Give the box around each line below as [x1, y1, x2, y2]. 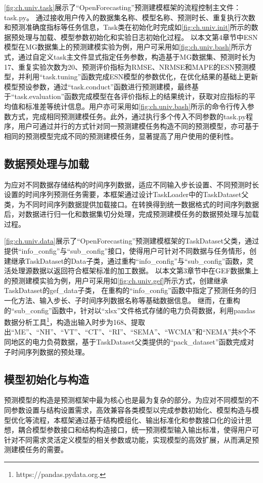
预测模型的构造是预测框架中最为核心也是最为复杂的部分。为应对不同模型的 [4, 395, 252, 405]
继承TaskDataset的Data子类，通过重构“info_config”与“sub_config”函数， [11, 255, 247, 266]
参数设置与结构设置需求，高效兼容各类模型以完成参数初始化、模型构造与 [11, 405, 252, 415]
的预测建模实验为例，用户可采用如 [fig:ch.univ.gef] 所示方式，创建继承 [4, 275, 228, 285]
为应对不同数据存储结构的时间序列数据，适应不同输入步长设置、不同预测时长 [4, 179, 259, 189]
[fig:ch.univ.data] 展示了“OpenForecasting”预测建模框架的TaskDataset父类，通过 [4, 235, 259, 246]
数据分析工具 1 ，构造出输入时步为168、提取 [4, 315, 145, 327]
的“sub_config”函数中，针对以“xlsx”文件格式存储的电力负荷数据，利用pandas [4, 305, 255, 315]
